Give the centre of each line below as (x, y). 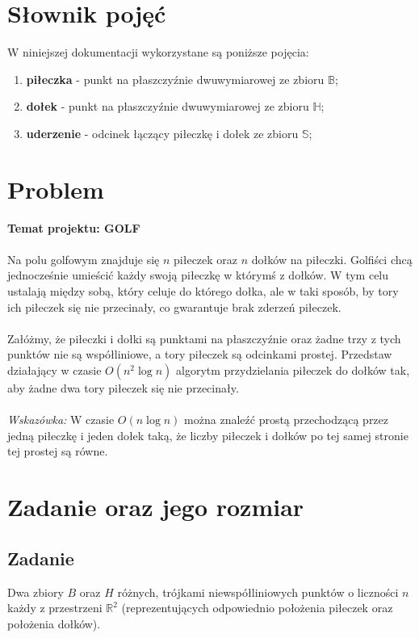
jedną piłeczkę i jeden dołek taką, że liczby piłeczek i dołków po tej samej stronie (208, 435)
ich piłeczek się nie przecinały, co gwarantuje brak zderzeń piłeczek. (174, 306)
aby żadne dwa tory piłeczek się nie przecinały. (123, 387)
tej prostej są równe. (58, 451)
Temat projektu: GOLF (74, 227)
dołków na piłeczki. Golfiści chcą (332, 259)
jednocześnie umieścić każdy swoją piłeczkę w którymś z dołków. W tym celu (198, 275)
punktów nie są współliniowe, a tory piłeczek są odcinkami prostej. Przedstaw (200, 354)
